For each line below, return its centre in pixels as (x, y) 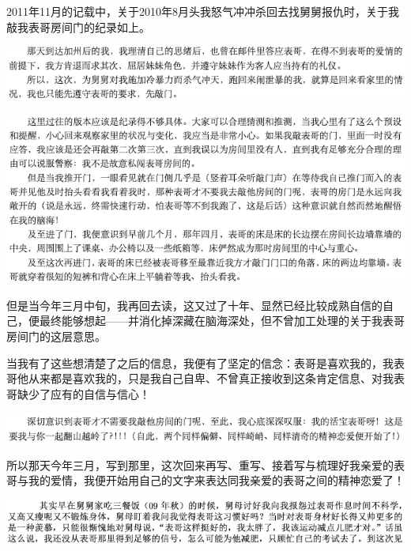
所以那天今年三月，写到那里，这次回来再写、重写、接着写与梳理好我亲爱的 (200, 464)
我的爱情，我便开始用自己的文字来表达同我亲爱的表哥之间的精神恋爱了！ (216, 480)
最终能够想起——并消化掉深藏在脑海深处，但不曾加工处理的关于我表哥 (222, 321)
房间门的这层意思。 (56, 336)
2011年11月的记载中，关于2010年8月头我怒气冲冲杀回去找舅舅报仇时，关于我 (203, 11)
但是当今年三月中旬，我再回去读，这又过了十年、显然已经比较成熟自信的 (194, 305)
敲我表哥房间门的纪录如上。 (78, 26)
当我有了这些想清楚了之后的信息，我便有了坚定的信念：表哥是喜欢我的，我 (200, 362)
